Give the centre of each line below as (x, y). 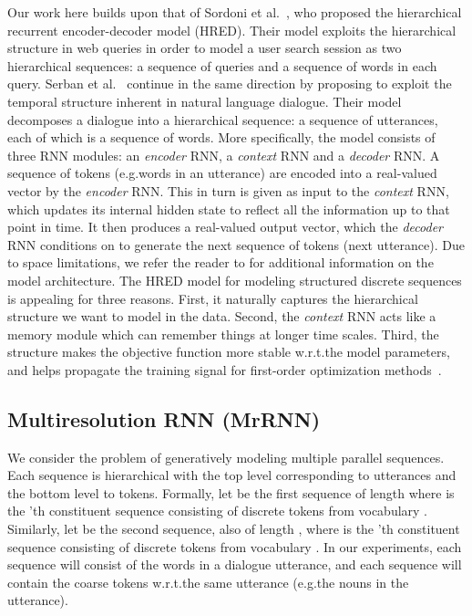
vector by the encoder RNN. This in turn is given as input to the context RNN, (228, 190)
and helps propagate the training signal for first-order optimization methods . (225, 369)
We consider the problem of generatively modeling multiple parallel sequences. (226, 457)
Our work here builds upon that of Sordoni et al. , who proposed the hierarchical (235, 12)
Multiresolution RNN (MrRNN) (164, 418)
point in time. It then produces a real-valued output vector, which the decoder (225, 227)
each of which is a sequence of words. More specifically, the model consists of (221, 137)
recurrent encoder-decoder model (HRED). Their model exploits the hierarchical (232, 30)
